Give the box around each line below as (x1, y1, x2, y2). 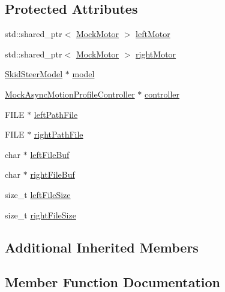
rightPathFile (34, 128, 83, 141)
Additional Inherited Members (5, 238, 199, 256)
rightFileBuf (30, 168, 75, 181)
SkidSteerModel (5, 68, 63, 80)
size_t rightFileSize (5, 208, 76, 221)
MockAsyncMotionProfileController (5, 87, 135, 100)
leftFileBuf (30, 148, 70, 160)
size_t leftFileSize (5, 188, 71, 200)
